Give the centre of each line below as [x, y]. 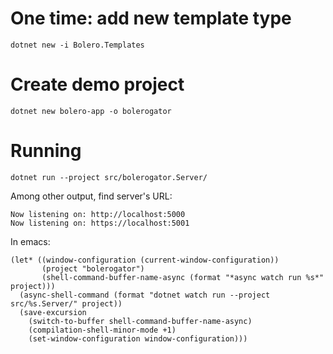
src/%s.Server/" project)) [66, 303]
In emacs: [30, 241]
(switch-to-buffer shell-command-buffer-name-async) [140, 321]
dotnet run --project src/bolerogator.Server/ [109, 177]
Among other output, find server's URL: [91, 196]
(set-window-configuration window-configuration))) [138, 338]
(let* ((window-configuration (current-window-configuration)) [145, 260]
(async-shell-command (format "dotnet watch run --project [145, 295]
